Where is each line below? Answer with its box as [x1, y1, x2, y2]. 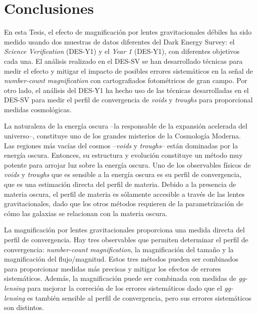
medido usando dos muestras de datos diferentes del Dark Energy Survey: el [4, 36, 235, 46]
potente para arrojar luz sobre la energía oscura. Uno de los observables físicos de [4, 159, 251, 170]
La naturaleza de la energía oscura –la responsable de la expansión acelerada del [4, 121, 248, 131]
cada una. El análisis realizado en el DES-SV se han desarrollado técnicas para [4, 55, 243, 66]
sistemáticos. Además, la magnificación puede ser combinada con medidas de [4, 273, 237, 283]
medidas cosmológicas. [4, 104, 72, 114]
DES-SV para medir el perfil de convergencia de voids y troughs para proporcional [4, 94, 253, 105]
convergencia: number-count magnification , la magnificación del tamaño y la [4, 244, 234, 254]
